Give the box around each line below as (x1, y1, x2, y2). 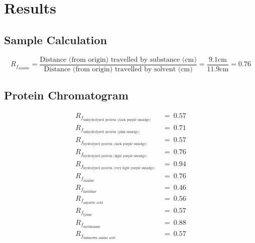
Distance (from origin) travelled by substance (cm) (40, 56, 197, 63)
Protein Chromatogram (4, 87, 129, 103)
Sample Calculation (4, 32, 107, 47)
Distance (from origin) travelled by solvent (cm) (44, 65, 193, 73)
